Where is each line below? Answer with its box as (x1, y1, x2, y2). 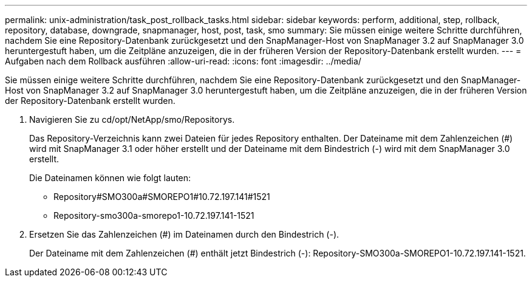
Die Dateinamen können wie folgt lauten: (29, 173, 191, 183)
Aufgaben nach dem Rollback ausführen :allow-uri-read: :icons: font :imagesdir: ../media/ (5, 56, 361, 66)
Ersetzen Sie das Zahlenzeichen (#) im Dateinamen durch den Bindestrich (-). (29, 229, 339, 239)
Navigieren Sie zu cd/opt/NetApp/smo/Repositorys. (29, 114, 235, 125)
